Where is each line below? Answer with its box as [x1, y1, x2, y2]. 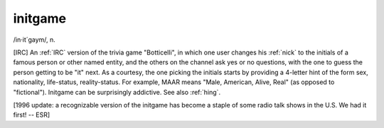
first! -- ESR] [13, 110, 50, 120]
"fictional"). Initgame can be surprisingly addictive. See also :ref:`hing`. [13, 88, 220, 96]
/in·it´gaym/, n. [13, 35, 56, 44]
